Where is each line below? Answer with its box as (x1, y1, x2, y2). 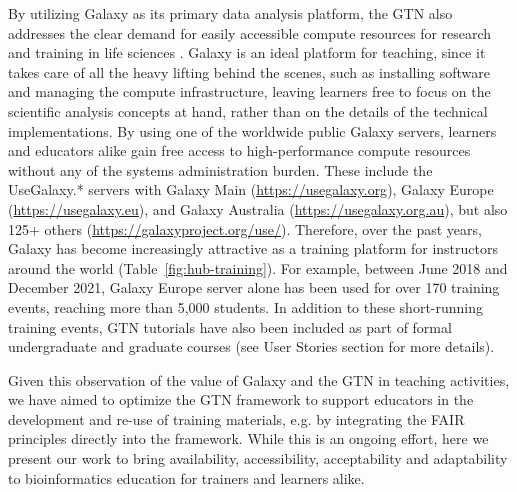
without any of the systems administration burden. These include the (8, 159, 433, 180)
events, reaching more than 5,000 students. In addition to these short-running (8, 296, 484, 317)
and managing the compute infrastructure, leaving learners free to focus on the (8, 81, 491, 102)
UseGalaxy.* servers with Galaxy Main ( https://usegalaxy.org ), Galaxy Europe (8, 179, 494, 200)
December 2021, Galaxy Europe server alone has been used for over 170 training (8, 277, 500, 298)
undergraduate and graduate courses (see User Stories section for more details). (8, 336, 495, 357)
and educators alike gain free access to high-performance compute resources (8, 140, 471, 161)
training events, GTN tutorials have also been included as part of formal (8, 316, 452, 337)
